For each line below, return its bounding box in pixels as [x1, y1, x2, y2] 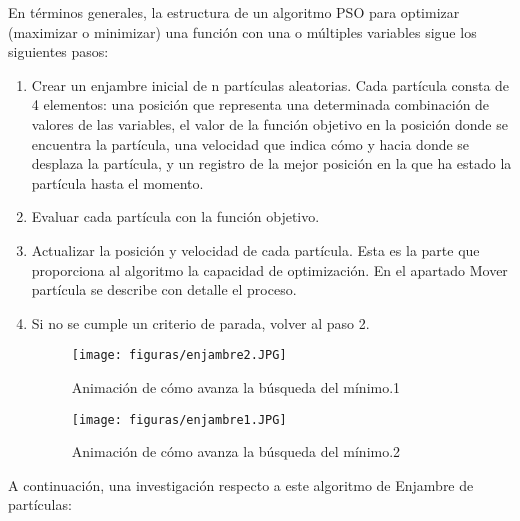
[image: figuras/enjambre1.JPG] [71, 412, 287, 427]
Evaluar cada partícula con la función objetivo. [31, 206, 320, 227]
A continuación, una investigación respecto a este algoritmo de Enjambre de [8, 474, 474, 495]
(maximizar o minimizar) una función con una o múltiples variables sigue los [8, 21, 477, 42]
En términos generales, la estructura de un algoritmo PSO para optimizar [8, 2, 460, 22]
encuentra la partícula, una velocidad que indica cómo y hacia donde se [31, 133, 470, 154]
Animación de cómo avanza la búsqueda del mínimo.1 [71, 376, 401, 397]
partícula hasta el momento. [31, 172, 204, 193]
